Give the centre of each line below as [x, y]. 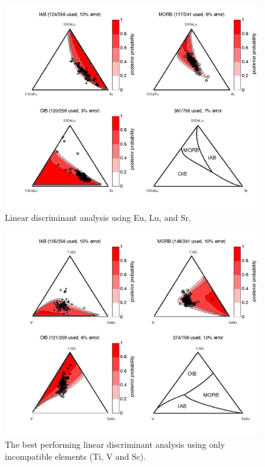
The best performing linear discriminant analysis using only [115, 444]
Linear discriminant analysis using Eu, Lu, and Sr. [98, 217]
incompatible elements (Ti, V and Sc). [76, 456]
